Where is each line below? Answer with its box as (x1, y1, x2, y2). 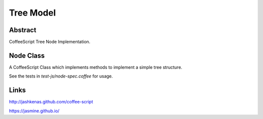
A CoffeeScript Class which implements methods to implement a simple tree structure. (9, 64, 183, 70)
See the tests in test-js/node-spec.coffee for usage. (9, 73, 113, 79)
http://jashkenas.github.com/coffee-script (9, 99, 94, 105)
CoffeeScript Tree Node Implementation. (9, 39, 91, 45)
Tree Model (9, 7, 56, 18)
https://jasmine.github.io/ (9, 108, 59, 114)
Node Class (9, 51, 45, 59)
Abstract (9, 26, 37, 34)
